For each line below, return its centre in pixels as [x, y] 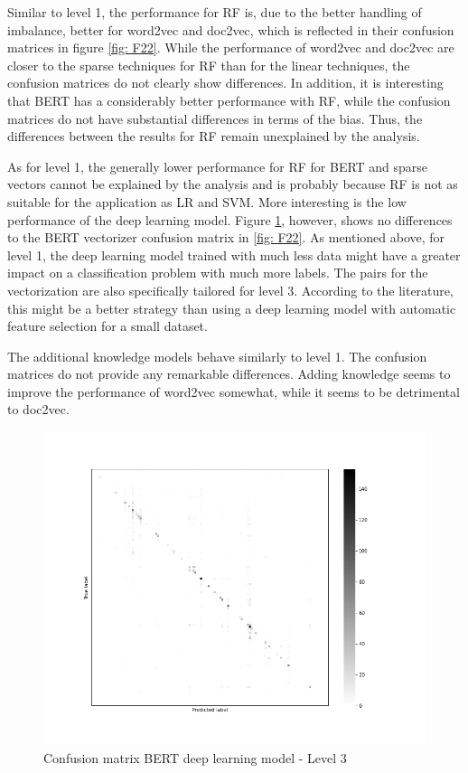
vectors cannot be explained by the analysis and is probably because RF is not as [233, 184]
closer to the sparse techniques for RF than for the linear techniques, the [209, 65]
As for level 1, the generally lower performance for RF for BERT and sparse [218, 166]
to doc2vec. [38, 409]
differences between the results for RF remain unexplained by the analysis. [214, 136]
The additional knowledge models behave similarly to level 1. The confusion [217, 356]
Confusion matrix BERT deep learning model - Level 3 [195, 757]
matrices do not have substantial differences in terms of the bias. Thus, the [215, 118]
